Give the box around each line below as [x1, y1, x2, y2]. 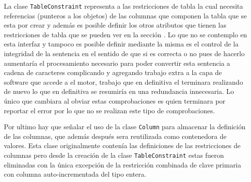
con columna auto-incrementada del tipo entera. [4, 169, 146, 179]
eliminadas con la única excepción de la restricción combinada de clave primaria [4, 159, 241, 169]
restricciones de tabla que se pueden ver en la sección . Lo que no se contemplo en [4, 29, 247, 39]
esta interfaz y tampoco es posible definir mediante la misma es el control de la [4, 39, 239, 49]
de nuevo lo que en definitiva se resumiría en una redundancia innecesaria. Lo [4, 86, 234, 96]
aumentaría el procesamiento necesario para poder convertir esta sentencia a [4, 58, 230, 68]
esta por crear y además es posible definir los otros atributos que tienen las [4, 20, 226, 30]
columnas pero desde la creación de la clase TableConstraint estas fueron [4, 150, 224, 160]
